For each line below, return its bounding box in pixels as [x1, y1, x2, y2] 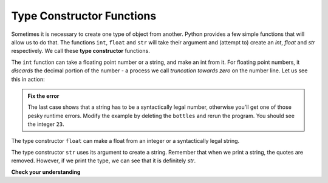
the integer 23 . [27, 120, 65, 128]
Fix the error [27, 92, 60, 100]
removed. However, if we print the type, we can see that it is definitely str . [11, 157, 196, 164]
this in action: [11, 75, 45, 83]
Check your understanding [11, 168, 81, 176]
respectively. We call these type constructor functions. [11, 47, 150, 55]
